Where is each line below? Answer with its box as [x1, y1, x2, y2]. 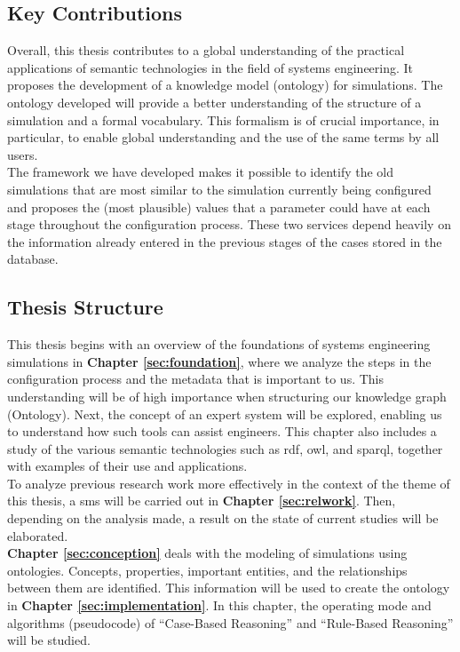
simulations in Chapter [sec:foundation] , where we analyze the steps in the [7, 352, 432, 370]
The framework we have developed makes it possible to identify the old [7, 163, 394, 181]
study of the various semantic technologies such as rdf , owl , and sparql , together [7, 439, 443, 457]
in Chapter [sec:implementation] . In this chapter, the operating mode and [7, 596, 432, 615]
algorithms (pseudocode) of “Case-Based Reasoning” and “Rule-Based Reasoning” [7, 613, 454, 632]
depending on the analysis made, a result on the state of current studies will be [7, 509, 439, 528]
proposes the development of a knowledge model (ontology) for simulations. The [7, 76, 443, 94]
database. [7, 250, 59, 268]
